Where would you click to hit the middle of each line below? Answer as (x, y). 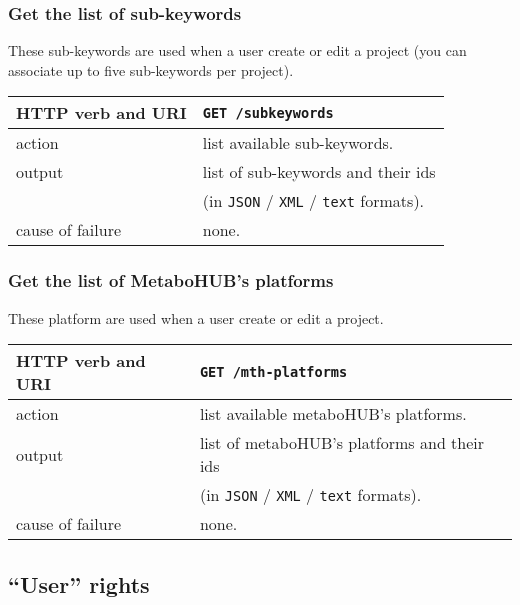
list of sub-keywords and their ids (319, 172)
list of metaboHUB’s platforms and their (342, 443)
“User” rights (79, 583)
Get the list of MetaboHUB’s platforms (171, 280)
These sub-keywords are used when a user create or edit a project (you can (237, 50)
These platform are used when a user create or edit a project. (196, 317)
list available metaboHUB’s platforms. (333, 414)
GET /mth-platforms (273, 372)
